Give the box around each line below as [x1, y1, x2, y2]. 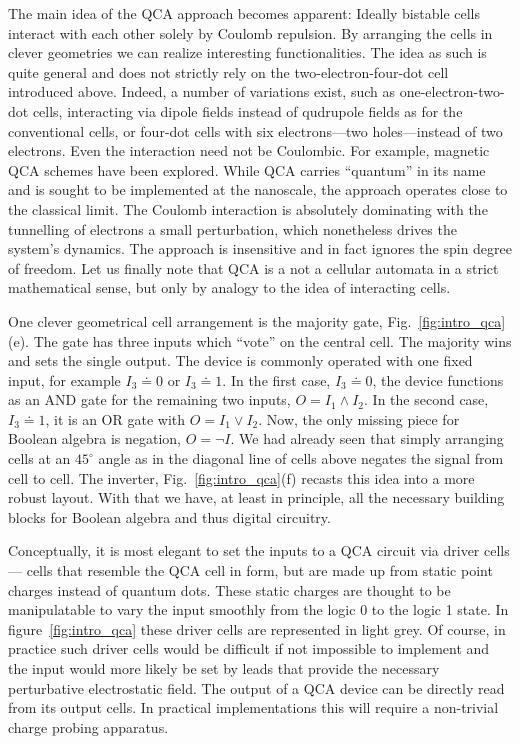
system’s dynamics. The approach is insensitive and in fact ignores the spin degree [8, 238, 512, 259]
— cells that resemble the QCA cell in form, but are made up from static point [8, 560, 493, 581]
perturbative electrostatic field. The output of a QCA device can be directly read [8, 677, 505, 698]
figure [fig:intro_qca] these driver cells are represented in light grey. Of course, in [8, 618, 506, 639]
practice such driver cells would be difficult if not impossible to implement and [8, 638, 490, 659]
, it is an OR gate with [45, 408, 185, 429]
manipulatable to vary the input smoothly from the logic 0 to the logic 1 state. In [8, 599, 509, 620]
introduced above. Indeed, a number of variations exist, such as [8, 81, 395, 102]
